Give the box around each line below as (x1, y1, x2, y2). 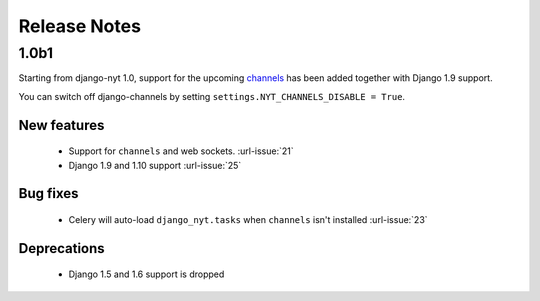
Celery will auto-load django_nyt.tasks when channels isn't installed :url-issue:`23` (68, 213, 429, 225)
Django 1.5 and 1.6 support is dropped (68, 268, 225, 280)
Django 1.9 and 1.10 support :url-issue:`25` (68, 159, 242, 171)
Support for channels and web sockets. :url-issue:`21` (68, 145, 294, 157)
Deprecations (18, 240, 105, 257)
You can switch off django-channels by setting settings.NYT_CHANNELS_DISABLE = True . (18, 90, 405, 102)
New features (18, 116, 105, 134)
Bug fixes (18, 185, 79, 202)
